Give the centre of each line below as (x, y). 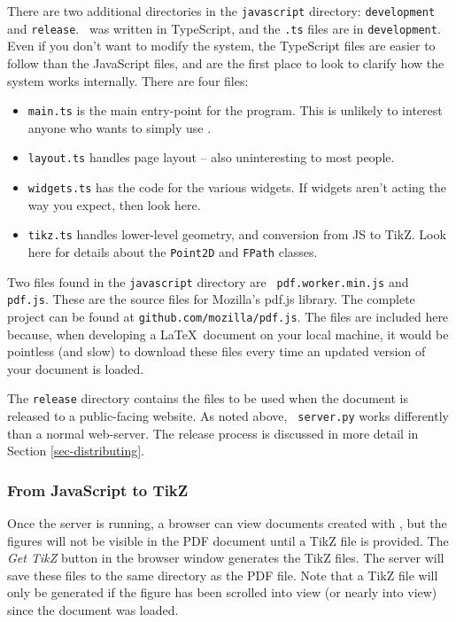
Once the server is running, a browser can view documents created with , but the (227, 523)
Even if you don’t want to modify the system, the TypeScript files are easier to (221, 46)
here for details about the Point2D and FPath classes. (173, 251)
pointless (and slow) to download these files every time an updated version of (216, 351)
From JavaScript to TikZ (98, 490)
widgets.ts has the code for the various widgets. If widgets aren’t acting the (237, 187)
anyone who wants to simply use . (120, 127)
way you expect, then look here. (114, 204)
